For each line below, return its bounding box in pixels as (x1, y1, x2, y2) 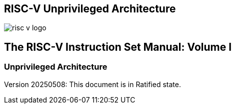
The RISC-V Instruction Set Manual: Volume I (4, 40, 232, 53)
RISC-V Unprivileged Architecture (4, 2, 176, 15)
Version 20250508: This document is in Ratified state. (4, 80, 181, 89)
